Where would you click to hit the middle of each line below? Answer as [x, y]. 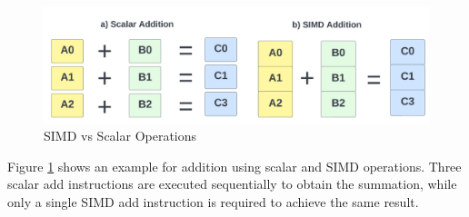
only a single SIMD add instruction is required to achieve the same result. [213, 201]
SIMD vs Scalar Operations [120, 136]
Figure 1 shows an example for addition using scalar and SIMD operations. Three [234, 166]
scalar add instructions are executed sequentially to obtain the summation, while [232, 184]
